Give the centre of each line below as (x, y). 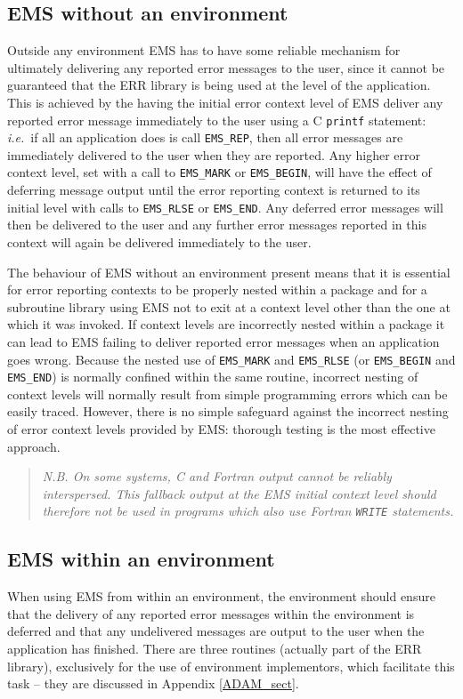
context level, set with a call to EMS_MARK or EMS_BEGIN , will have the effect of (219, 172)
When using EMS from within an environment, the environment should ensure (221, 596)
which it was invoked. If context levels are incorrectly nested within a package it (226, 324)
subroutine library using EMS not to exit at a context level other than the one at (229, 306)
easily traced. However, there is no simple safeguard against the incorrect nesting (228, 411)
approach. (34, 446)
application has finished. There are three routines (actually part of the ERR (215, 649)
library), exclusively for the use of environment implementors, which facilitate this (231, 666)
